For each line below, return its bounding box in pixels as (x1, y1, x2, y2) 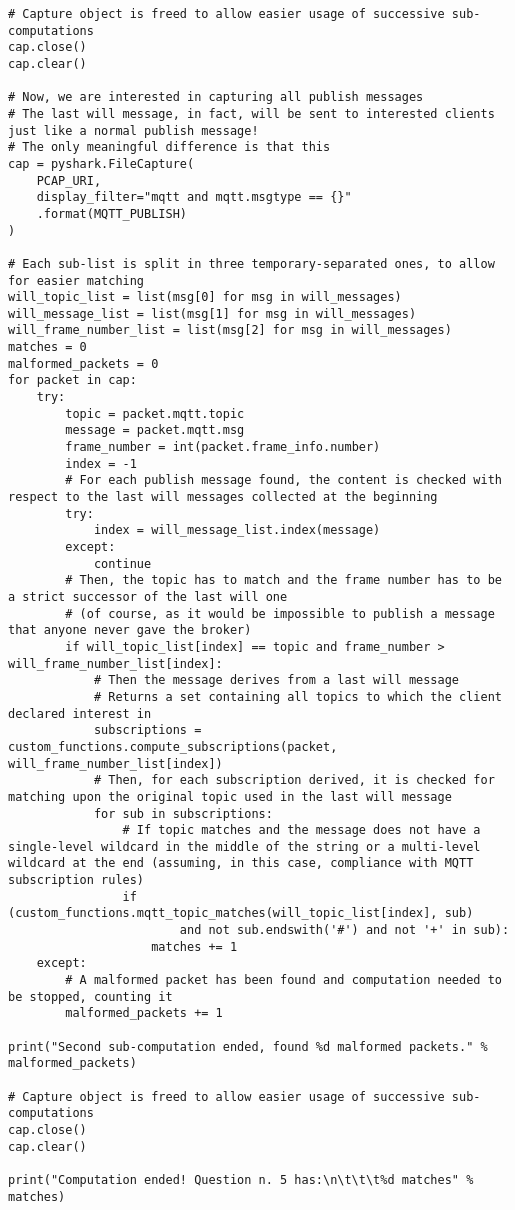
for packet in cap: (8, 373, 137, 388)
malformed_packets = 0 (8, 356, 159, 371)
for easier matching (8, 273, 145, 288)
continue (93, 556, 152, 571)
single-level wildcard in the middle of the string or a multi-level (8, 839, 481, 854)
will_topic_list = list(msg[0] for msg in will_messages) (8, 290, 402, 305)
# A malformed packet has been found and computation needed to (65, 973, 502, 988)
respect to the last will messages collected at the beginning (8, 490, 438, 505)
